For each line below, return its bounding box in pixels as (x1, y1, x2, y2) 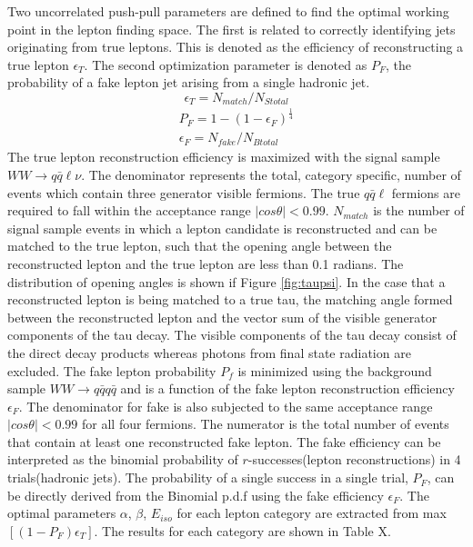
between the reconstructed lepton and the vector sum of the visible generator (7, 307, 438, 326)
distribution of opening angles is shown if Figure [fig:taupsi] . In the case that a (7, 272, 446, 291)
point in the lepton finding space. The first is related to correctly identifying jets (7, 19, 456, 38)
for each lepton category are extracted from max (176, 503, 447, 522)
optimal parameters (7, 503, 116, 522)
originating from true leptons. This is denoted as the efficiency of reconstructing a (7, 37, 464, 56)
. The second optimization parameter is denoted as (84, 55, 367, 74)
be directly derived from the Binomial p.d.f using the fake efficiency (7, 485, 384, 504)
